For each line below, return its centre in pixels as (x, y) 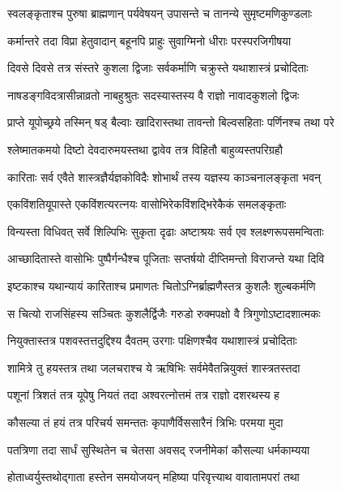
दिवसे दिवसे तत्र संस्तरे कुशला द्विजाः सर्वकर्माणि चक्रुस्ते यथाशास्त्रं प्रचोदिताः (158, 68)
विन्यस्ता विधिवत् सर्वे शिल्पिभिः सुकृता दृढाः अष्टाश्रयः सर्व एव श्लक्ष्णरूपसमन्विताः (166, 231)
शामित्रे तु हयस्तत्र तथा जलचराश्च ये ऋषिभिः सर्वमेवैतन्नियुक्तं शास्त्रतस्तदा (154, 367)
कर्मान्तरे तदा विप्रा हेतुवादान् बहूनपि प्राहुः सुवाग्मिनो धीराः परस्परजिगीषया (149, 40)
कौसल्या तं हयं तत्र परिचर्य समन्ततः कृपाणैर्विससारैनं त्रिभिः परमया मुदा (145, 422)
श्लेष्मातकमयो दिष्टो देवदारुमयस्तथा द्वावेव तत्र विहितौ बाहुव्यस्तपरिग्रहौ (145, 149)
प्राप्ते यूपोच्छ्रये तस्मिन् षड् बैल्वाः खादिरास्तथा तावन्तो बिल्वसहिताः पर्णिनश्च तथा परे (171, 122)
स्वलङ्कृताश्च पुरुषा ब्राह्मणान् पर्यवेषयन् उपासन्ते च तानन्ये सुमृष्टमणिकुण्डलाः (160, 13)
